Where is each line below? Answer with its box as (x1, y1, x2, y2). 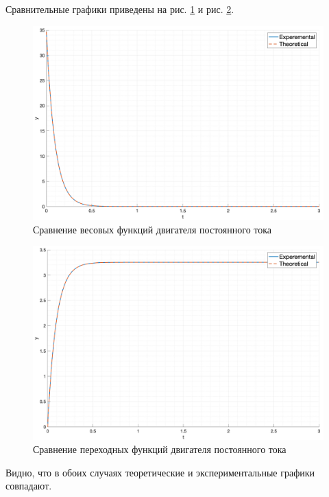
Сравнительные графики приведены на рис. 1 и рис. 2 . (5, 2, 234, 16)
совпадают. (5, 478, 52, 493)
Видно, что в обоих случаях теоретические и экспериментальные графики (5, 465, 315, 479)
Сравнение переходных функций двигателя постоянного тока (33, 442, 287, 456)
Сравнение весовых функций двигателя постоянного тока (33, 222, 272, 236)
